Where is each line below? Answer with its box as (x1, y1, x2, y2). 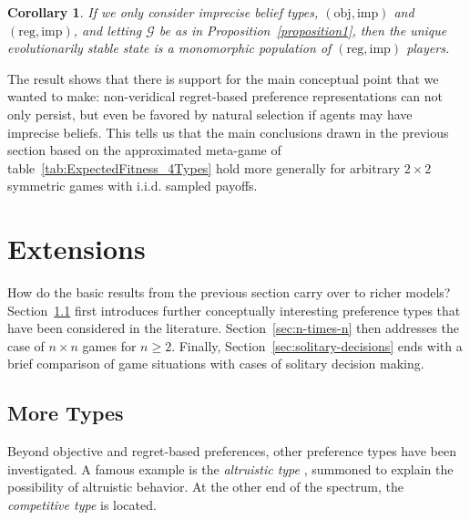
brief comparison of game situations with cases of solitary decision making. (7, 354, 424, 373)
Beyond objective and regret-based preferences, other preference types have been (7, 442, 456, 461)
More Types (7, 399, 124, 427)
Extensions (7, 230, 146, 267)
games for (82, 336, 137, 355)
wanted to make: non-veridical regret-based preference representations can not (7, 87, 444, 106)
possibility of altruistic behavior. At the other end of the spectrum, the (7, 477, 404, 496)
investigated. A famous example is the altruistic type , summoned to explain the (7, 459, 454, 478)
